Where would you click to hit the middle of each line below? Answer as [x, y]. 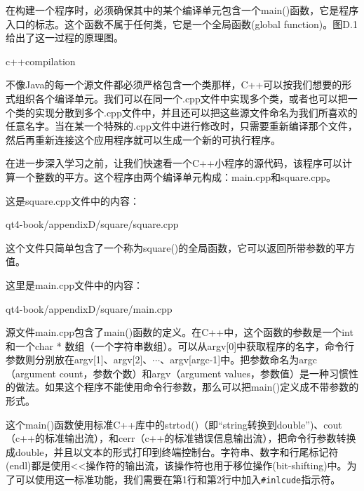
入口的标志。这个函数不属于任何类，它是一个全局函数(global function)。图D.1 [182, 23]
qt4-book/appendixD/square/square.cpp [92, 224]
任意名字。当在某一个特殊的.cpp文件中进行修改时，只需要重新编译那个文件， [182, 126]
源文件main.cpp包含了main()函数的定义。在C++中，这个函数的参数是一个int [180, 332]
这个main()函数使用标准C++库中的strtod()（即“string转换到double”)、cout [174, 424]
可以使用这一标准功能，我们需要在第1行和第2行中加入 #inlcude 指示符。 [178, 479]
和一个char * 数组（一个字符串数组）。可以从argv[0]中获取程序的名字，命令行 [180, 345]
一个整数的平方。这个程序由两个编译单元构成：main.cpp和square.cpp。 [176, 176]
